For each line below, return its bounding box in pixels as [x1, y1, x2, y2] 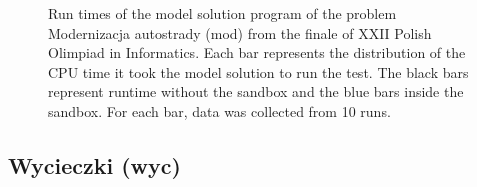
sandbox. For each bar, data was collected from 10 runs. [48, 100, 391, 121]
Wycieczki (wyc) [8, 149, 181, 180]
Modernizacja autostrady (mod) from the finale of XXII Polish [48, 22, 432, 43]
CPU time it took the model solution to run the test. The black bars [48, 61, 469, 82]
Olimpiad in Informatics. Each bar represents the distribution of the [48, 42, 466, 63]
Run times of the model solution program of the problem [48, 3, 397, 23]
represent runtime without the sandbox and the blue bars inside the [48, 81, 464, 102]
